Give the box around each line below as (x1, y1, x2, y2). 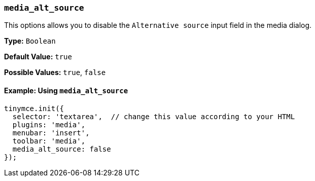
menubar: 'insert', (12, 128, 90, 137)
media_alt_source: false (12, 144, 111, 153)
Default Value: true (4, 52, 72, 61)
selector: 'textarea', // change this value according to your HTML (12, 112, 295, 121)
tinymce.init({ (4, 104, 64, 113)
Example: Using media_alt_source (4, 86, 128, 95)
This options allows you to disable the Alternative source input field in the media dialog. (4, 21, 312, 30)
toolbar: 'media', (12, 136, 86, 145)
